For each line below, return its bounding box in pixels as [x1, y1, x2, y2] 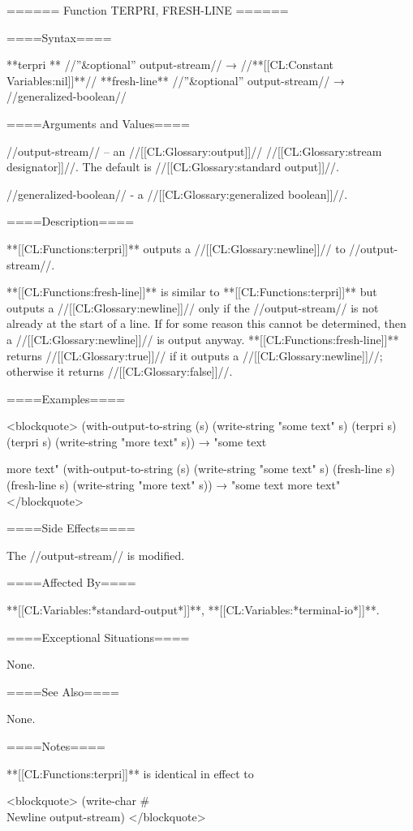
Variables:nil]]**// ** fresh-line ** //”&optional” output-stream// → [6, 71, 345, 88]
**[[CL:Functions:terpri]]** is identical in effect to [6, 764, 254, 781]
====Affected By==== [6, 574, 136, 591]
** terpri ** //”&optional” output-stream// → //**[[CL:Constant [6, 56, 334, 73]
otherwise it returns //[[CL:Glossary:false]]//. [6, 363, 233, 380]
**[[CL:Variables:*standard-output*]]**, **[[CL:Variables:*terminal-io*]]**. [6, 601, 380, 618]
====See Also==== [6, 682, 119, 700]
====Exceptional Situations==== [6, 628, 190, 645]
